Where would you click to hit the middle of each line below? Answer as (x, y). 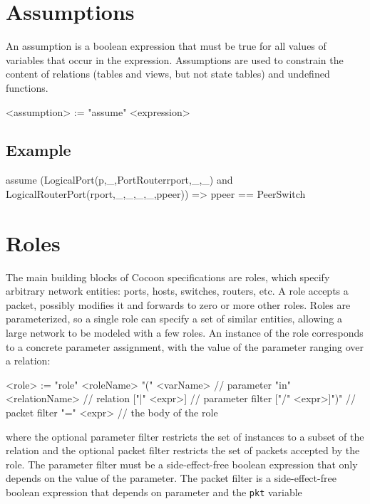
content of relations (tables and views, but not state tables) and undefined (168, 74)
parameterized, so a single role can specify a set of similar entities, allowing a (174, 319)
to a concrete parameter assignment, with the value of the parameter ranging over (185, 346)
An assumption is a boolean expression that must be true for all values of (166, 46)
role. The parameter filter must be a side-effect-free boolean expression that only (182, 464)
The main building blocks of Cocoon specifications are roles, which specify (168, 277)
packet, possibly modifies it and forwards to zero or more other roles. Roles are (178, 304)
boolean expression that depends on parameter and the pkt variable (154, 492)
